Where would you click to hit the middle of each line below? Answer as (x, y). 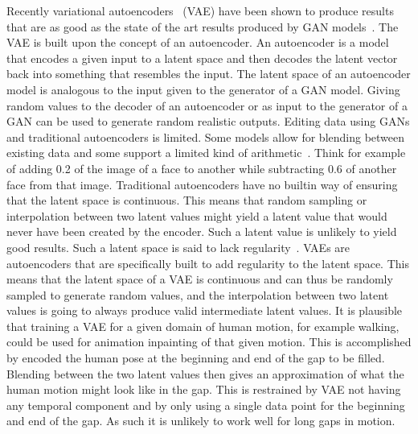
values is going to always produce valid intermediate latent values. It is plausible (205, 310)
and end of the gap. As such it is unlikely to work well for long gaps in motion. (201, 421)
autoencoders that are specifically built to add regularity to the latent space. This (208, 263)
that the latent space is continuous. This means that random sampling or (187, 200)
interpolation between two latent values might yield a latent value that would (197, 215)
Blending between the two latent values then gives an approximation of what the (205, 373)
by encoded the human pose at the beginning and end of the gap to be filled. (196, 358)
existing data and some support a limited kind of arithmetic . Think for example (206, 153)
